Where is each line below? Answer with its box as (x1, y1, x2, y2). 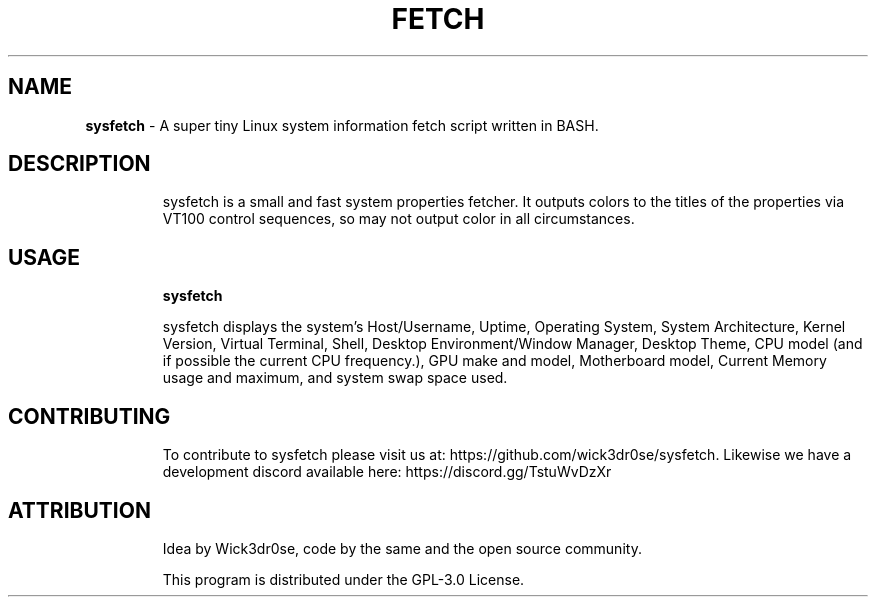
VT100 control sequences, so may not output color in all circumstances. (162, 210, 635, 228)
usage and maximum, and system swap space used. (162, 369, 508, 387)
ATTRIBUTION (8, 497, 151, 523)
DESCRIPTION (8, 151, 151, 177)
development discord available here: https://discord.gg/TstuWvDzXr (162, 463, 612, 481)
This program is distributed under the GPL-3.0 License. (162, 570, 525, 588)
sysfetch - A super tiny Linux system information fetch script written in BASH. (85, 116, 599, 134)
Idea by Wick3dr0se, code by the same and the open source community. (162, 539, 642, 557)
